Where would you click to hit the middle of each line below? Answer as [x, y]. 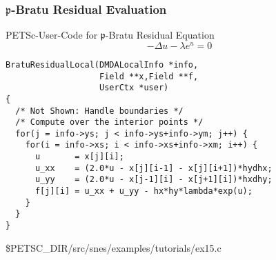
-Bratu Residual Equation [160, 35]
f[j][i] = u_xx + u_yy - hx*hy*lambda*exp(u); [144, 191]
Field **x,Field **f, [149, 76]
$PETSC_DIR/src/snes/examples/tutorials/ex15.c [114, 247]
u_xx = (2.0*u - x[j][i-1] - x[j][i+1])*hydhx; [154, 168]
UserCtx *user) [134, 88]
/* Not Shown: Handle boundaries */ [99, 111]
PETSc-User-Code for [52, 35]
